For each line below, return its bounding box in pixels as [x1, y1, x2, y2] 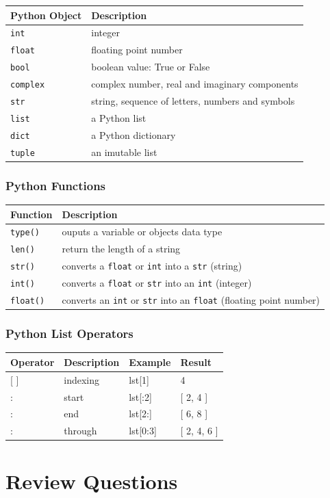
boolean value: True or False [91, 60, 210, 74]
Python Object [10, 8, 82, 22]
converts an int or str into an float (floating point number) [62, 293, 320, 307]
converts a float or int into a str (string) [62, 259, 242, 273]
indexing [64, 372, 100, 386]
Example [129, 354, 171, 369]
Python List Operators [5, 325, 134, 342]
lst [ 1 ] [129, 372, 149, 386]
